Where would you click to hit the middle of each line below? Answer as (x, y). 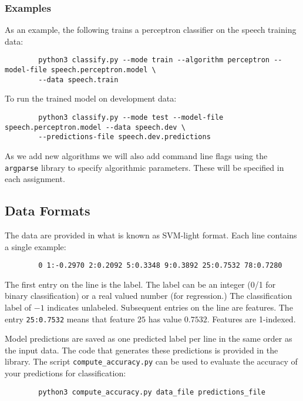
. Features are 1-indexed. (251, 319)
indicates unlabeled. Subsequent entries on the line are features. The (170, 307)
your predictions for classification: (65, 373)
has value (165, 319)
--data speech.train (78, 80)
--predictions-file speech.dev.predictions (124, 137)
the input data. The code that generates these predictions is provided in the (142, 350)
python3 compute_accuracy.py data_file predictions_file (152, 392)
